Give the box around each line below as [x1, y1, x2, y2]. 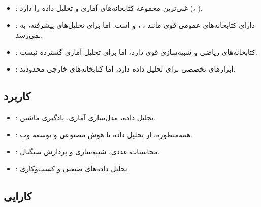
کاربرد [4, 88, 31, 104]
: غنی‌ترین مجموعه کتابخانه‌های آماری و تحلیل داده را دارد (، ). [15, 3, 203, 13]
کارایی [4, 188, 32, 203]
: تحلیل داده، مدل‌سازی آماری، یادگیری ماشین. [15, 112, 156, 123]
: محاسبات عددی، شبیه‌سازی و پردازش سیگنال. [15, 146, 160, 157]
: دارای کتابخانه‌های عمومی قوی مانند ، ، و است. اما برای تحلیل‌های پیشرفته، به [15, 19, 255, 30]
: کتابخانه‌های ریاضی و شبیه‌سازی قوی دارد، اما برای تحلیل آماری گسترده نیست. [15, 46, 257, 57]
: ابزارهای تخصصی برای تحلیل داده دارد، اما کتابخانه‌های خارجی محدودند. [15, 63, 236, 74]
